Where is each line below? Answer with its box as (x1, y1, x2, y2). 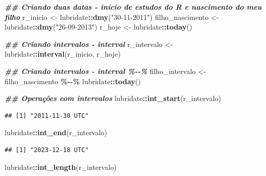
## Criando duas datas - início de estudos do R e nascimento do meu (5, 2, 262, 12)
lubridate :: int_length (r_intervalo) (5, 161, 117, 172)
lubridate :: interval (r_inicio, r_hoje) (5, 48, 121, 59)
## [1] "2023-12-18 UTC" (5, 146, 89, 154)
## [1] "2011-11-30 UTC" (5, 112, 89, 119)
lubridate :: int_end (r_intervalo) (5, 127, 107, 138)
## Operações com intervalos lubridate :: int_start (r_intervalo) (5, 93, 221, 104)
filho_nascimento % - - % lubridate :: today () (5, 76, 141, 86)
